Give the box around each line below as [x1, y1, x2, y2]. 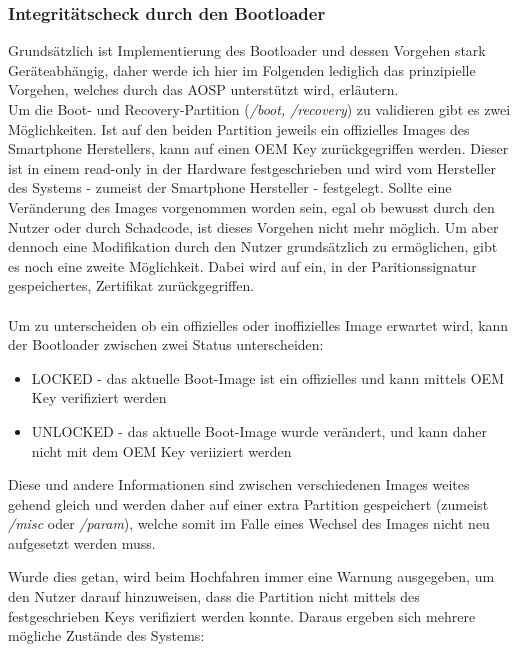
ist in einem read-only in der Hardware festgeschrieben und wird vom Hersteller [8, 157, 496, 178]
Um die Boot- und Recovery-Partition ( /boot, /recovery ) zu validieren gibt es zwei [8, 99, 511, 119]
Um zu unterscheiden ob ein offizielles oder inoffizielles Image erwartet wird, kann [8, 314, 509, 335]
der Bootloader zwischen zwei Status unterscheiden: [8, 334, 324, 355]
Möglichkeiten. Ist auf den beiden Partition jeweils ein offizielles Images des [8, 118, 470, 139]
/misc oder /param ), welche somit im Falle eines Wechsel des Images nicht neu [8, 513, 490, 534]
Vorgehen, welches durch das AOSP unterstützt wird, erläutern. [8, 79, 399, 100]
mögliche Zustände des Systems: [8, 625, 205, 646]
